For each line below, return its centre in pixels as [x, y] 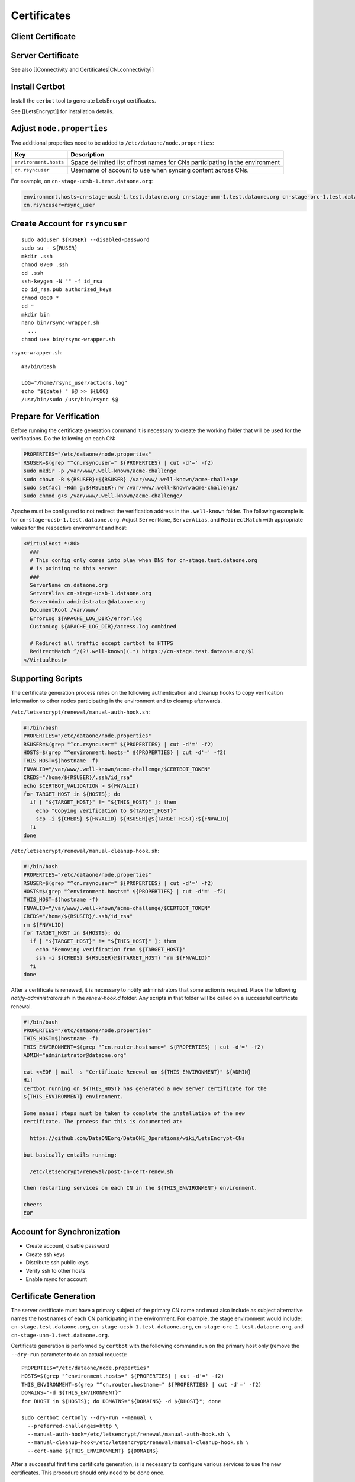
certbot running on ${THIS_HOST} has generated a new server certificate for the [145, 1088]
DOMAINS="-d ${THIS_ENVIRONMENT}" [71, 1393]
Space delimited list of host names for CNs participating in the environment [175, 162]
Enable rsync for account [57, 1279]
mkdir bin [35, 314]
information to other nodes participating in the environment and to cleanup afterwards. [116, 701]
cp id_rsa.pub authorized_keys [67, 290]
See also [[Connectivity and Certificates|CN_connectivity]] [82, 70]
